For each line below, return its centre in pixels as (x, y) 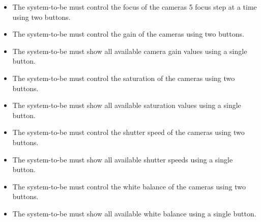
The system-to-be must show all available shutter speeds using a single (123, 159)
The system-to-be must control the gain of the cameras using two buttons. (128, 34)
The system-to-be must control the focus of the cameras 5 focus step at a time (135, 7)
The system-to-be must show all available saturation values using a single (127, 105)
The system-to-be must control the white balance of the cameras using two (129, 186)
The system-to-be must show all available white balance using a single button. (134, 213)
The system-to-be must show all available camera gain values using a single (130, 51)
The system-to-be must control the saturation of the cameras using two (124, 78)
